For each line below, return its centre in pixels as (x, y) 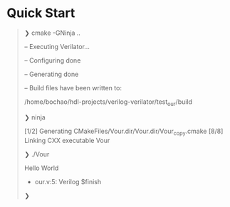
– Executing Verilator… (57, 46)
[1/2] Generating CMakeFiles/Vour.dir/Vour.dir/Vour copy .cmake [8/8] (124, 132)
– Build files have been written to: (73, 87)
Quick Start (41, 13)
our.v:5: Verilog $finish (68, 181)
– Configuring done (52, 60)
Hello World (41, 168)
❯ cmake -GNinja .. (52, 33)
